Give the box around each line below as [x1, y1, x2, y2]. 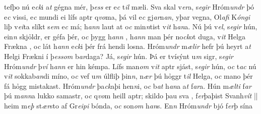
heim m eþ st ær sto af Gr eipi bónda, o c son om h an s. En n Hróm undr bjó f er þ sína [4, 100, 252, 110]
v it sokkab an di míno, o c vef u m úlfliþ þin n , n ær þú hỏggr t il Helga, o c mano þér [4, 71, 253, 81]
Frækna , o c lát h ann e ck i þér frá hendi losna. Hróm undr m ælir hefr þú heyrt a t [4, 41, 251, 51]
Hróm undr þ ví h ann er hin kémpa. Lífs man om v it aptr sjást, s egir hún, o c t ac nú [4, 61, 256, 71]
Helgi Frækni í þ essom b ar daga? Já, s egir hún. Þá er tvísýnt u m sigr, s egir [4, 50, 233, 61]
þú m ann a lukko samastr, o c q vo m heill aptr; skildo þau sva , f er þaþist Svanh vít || [4, 90, 258, 101]
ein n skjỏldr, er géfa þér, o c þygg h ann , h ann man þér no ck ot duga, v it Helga [4, 31, 245, 41]
